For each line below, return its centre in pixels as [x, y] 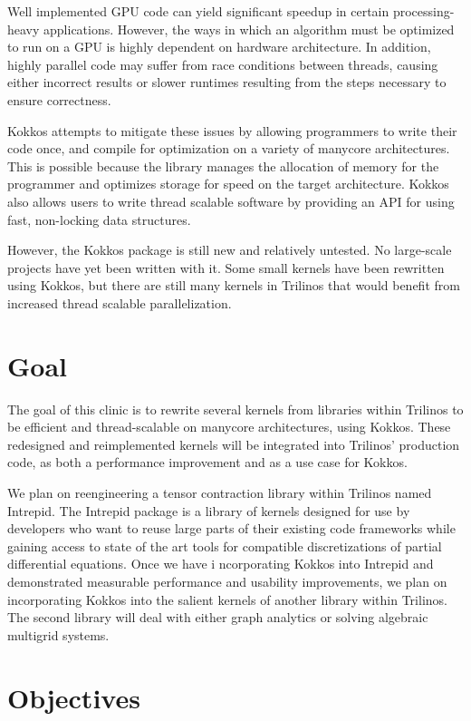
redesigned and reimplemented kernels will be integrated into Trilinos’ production [234, 444]
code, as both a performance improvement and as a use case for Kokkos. [207, 462]
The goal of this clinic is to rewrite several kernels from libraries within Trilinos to [235, 409]
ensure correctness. [59, 99]
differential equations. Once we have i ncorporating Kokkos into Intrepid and [221, 564]
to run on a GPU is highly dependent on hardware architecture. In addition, [219, 47]
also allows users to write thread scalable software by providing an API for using [231, 201]
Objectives [74, 697]
